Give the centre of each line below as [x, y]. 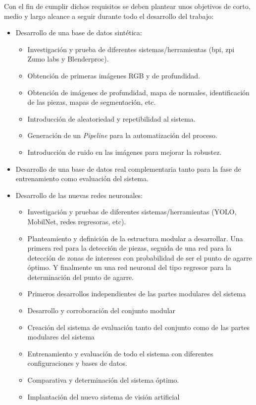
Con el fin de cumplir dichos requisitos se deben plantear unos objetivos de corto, [127, 6]
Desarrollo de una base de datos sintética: [79, 33]
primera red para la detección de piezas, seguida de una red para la [129, 248]
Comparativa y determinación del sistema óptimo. [103, 380]
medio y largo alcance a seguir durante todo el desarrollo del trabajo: [109, 16]
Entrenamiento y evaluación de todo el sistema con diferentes [120, 353]
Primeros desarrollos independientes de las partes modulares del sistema [137, 294]
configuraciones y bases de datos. [77, 363]
